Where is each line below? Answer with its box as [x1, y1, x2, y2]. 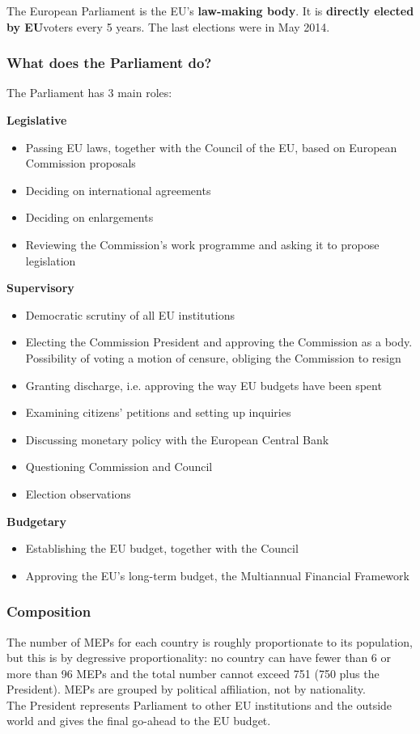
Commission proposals [25, 155, 136, 172]
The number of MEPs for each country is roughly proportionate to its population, [6, 633, 413, 650]
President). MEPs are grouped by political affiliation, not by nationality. [6, 681, 366, 698]
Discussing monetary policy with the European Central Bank [25, 431, 329, 448]
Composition [6, 601, 91, 622]
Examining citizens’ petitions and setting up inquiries [25, 404, 291, 421]
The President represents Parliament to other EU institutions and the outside [6, 696, 392, 713]
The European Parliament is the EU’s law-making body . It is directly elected [6, 2, 414, 19]
